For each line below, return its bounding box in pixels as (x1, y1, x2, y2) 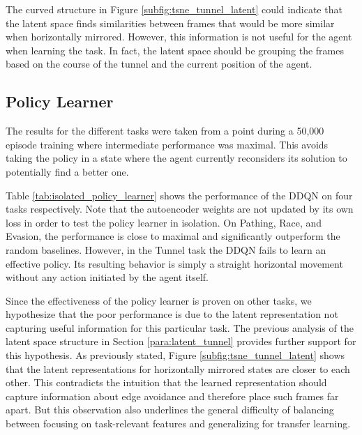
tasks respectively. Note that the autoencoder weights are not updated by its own (6, 201, 354, 216)
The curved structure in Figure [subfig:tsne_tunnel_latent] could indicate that (6, 2, 342, 16)
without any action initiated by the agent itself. (6, 270, 209, 284)
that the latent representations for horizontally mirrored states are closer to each (6, 361, 350, 376)
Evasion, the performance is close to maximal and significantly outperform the (6, 229, 340, 243)
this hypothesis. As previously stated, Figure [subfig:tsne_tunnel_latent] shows (6, 348, 345, 362)
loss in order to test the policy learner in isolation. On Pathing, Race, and (6, 215, 322, 229)
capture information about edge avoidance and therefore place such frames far (6, 388, 339, 403)
